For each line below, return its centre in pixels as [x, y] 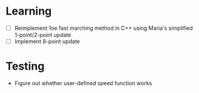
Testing [25, 67]
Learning [29, 11]
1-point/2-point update [43, 35]
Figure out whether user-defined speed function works [83, 83]
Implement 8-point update [47, 41]
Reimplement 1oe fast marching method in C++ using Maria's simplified [104, 28]
